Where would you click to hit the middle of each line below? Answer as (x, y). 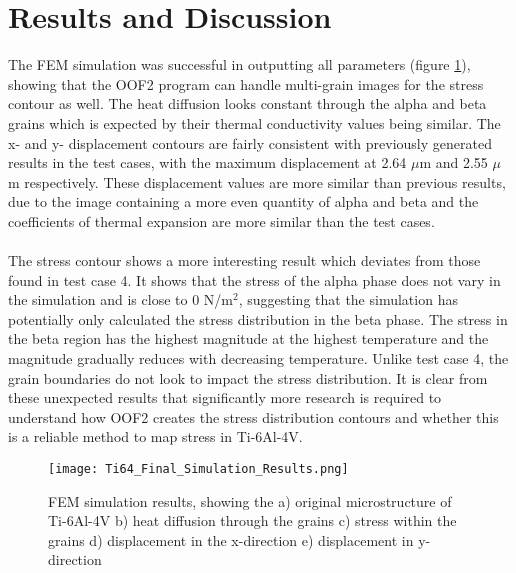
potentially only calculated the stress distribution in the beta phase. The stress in (258, 318)
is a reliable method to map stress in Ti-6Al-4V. (155, 436)
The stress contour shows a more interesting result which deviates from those (244, 260)
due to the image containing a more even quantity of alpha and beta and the (243, 201)
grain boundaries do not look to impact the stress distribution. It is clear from (248, 377)
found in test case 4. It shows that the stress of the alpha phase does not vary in (254, 279)
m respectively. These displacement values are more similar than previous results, (257, 181)
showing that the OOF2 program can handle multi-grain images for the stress (246, 83)
